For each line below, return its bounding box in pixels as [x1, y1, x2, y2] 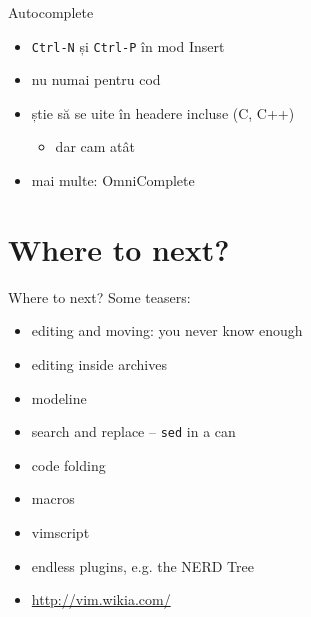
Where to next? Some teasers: [8, 286, 191, 307]
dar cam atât [55, 136, 135, 157]
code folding [31, 454, 106, 475]
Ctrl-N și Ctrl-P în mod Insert [31, 35, 225, 56]
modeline [31, 387, 87, 408]
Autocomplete [8, 2, 94, 22]
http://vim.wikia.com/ [31, 589, 171, 610]
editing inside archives [31, 353, 167, 374]
